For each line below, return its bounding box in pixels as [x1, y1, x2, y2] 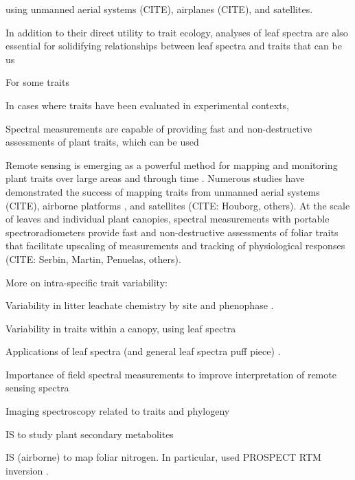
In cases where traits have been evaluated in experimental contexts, [5, 98, 289, 112]
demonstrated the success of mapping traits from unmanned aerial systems [5, 184, 320, 198]
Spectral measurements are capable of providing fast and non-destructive [5, 121, 312, 135]
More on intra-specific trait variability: [5, 275, 168, 289]
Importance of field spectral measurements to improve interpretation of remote [5, 367, 336, 381]
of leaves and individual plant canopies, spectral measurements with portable [5, 212, 330, 226]
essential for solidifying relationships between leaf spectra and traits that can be [5, 38, 342, 53]
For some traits [5, 75, 69, 89]
